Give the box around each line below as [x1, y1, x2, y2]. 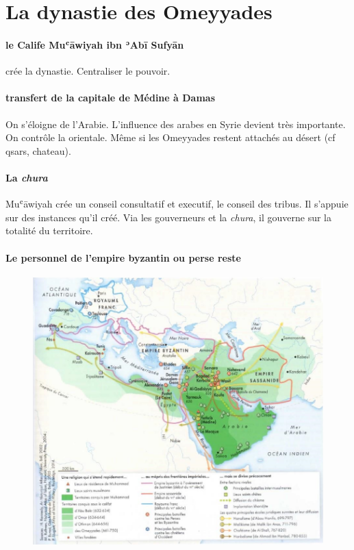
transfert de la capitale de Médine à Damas [5, 90, 215, 105]
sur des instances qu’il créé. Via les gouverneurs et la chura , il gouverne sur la [5, 210, 331, 224]
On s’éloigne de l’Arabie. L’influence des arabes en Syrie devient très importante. [5, 116, 346, 131]
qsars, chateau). [5, 143, 71, 158]
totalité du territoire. [5, 223, 93, 238]
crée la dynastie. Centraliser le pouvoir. [5, 64, 170, 78]
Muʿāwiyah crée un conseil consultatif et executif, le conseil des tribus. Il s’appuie [5, 197, 349, 211]
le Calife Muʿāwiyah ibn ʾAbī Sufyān [5, 37, 184, 51]
